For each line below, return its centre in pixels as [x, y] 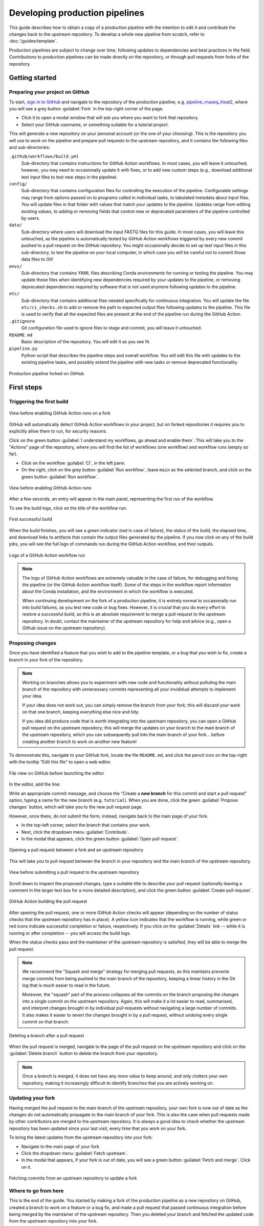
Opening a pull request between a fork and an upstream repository [76, 850]
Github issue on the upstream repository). [64, 628]
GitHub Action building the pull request [48, 901]
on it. [26, 1167]
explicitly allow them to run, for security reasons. [58, 431]
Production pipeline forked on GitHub [46, 373]
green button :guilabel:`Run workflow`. [60, 477]
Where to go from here [36, 1191]
